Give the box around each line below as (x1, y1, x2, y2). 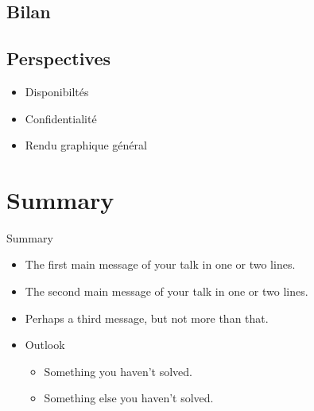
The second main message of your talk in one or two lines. (25, 283, 308, 300)
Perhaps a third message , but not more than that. (25, 309, 269, 326)
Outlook (25, 336, 65, 353)
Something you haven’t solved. (44, 363, 192, 379)
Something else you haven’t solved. (44, 390, 214, 406)
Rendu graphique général (25, 137, 147, 153)
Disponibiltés (25, 83, 89, 99)
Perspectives (6, 46, 111, 71)
